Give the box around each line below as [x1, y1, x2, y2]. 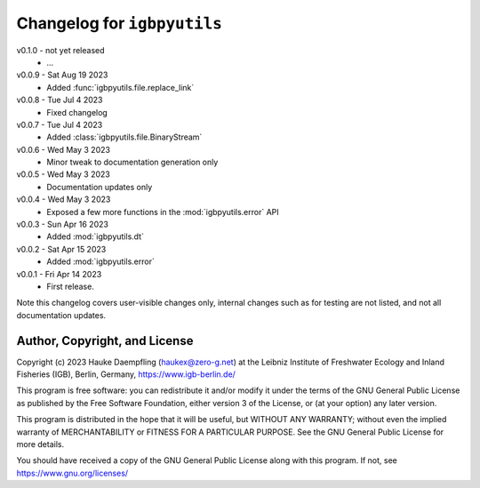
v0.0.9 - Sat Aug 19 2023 [16, 69, 108, 80]
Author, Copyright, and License [16, 333, 194, 348]
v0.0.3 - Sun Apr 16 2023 [16, 219, 108, 230]
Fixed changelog [46, 107, 108, 117]
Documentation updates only [46, 181, 153, 192]
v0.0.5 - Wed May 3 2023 [16, 169, 110, 180]
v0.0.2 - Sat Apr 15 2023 [16, 244, 107, 254]
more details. [16, 439, 65, 449]
